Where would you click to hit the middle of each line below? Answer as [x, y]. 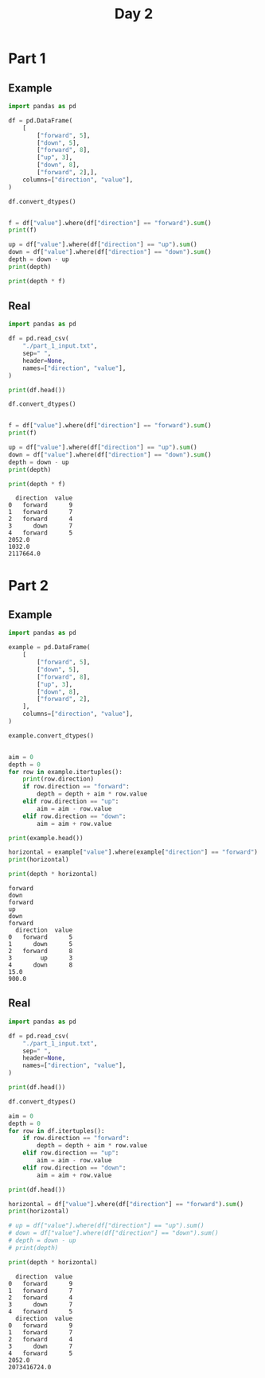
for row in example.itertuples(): [66, 772]
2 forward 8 [41, 952]
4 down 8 [41, 965]
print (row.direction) [58, 779]
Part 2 [29, 585]
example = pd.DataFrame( [49, 648]
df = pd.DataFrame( [41, 120]
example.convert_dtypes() [51, 736]
